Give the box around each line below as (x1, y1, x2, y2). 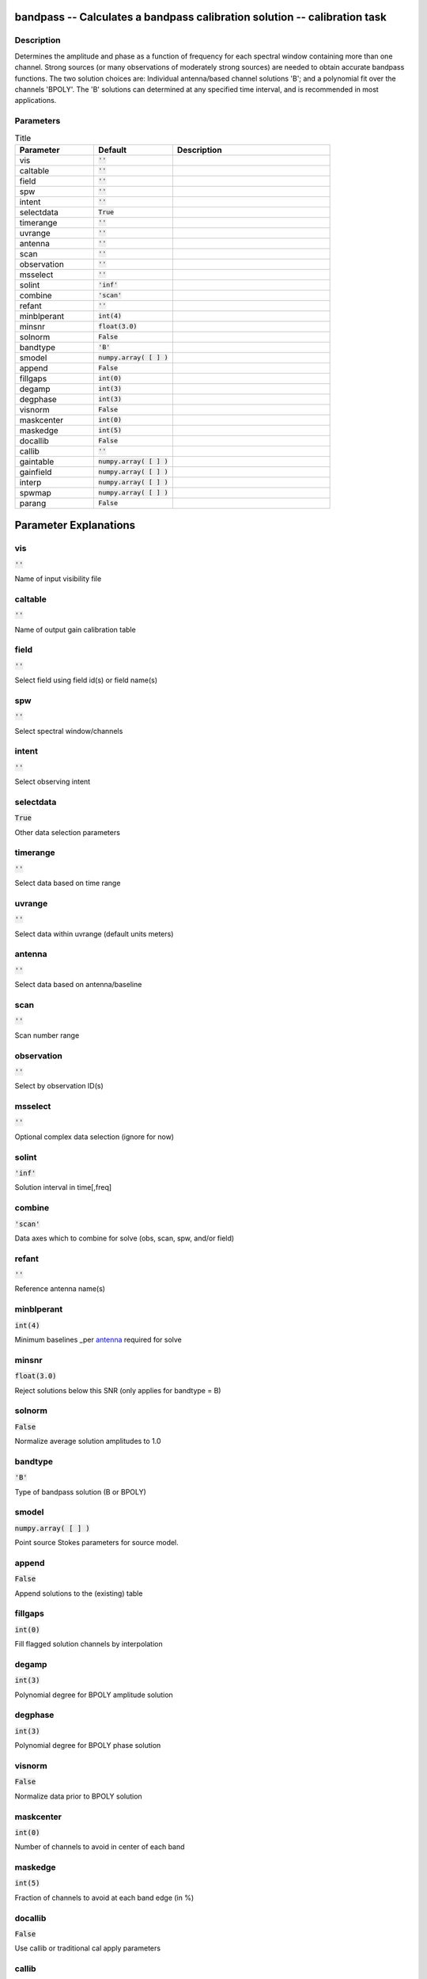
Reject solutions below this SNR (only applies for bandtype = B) (14, 1385, 221, 1395)
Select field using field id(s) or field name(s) (14, 675, 158, 685)
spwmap (19, 487, 51, 498)
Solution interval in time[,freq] (14, 1183, 112, 1192)
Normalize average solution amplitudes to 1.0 (14, 1437, 161, 1446)
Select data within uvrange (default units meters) (14, 929, 174, 938)
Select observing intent (14, 777, 91, 787)
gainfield (19, 466, 52, 477)
